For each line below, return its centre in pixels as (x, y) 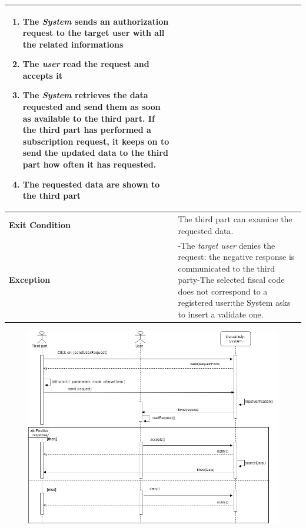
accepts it (42, 75)
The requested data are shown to (91, 184)
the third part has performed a (87, 130)
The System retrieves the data (85, 95)
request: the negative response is (236, 257)
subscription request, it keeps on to (96, 141)
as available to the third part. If (89, 118)
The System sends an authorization (96, 21)
